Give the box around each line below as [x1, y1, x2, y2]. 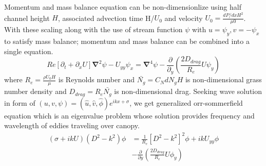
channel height [4, 12, 50, 23]
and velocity [164, 12, 203, 23]
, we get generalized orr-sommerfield [129, 97, 243, 108]
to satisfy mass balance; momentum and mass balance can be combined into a [4, 36, 250, 46]
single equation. [4, 45, 53, 56]
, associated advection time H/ [58, 12, 155, 23]
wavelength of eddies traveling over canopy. [4, 120, 140, 131]
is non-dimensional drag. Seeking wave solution [114, 86, 262, 97]
